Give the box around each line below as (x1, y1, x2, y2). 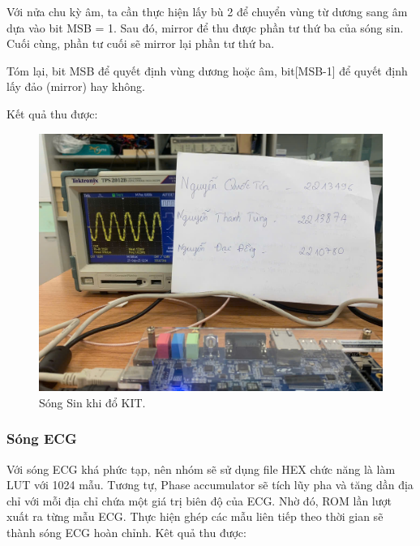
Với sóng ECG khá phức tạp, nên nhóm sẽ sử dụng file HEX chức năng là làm (6, 460, 396, 477)
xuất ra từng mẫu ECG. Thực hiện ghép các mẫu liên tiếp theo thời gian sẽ (6, 508, 384, 525)
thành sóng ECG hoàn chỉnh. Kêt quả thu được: (6, 523, 246, 540)
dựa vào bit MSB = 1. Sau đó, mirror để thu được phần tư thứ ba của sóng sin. (6, 19, 404, 36)
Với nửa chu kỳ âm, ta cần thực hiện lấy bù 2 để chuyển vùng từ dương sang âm (6, 3, 408, 19)
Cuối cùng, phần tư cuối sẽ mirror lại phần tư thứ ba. (6, 35, 275, 52)
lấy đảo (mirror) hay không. (6, 78, 145, 95)
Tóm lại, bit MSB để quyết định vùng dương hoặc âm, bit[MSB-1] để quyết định (6, 62, 408, 79)
